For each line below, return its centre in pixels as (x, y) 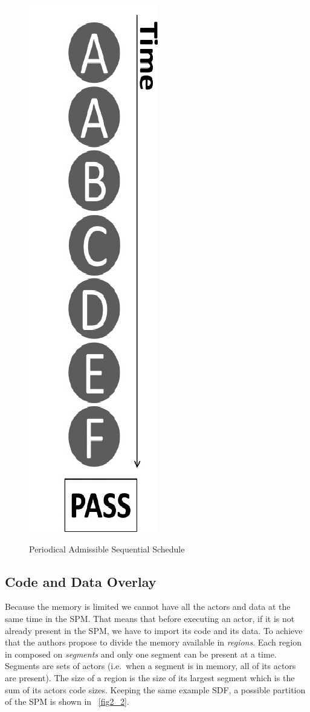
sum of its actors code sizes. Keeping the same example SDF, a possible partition (155, 689)
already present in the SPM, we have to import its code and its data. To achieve (154, 630)
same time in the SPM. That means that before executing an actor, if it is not (150, 618)
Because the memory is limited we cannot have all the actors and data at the (148, 607)
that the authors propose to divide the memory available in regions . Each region (153, 642)
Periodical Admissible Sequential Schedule (107, 549)
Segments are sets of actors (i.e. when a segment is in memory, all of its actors (150, 666)
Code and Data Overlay (81, 581)
